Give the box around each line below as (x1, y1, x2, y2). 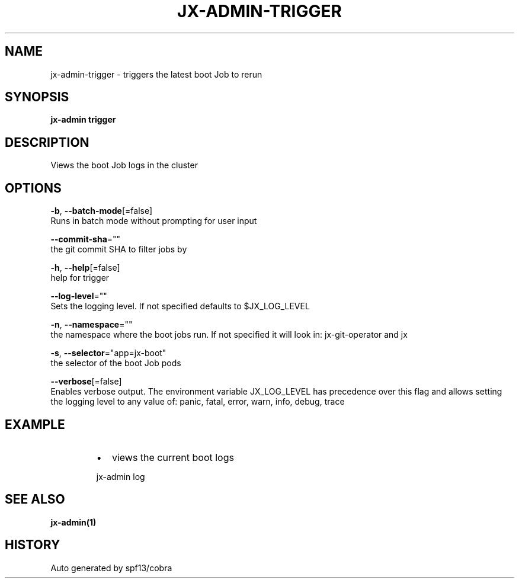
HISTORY (5, 537, 60, 553)
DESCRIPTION (5, 134, 89, 150)
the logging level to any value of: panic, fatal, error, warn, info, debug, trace (50, 396, 345, 407)
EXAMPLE (5, 417, 65, 432)
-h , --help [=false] (50, 262, 120, 273)
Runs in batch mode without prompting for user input (50, 216, 257, 226)
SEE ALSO (5, 492, 65, 507)
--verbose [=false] (50, 376, 122, 387)
